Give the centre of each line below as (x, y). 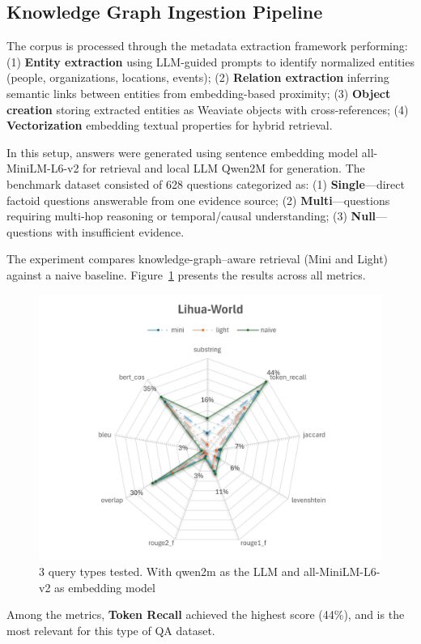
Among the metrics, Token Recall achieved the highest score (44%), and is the (206, 614)
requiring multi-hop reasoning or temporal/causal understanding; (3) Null (191, 216)
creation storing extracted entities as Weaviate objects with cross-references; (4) (208, 109)
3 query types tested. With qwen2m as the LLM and (170, 571)
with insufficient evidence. (120, 231)
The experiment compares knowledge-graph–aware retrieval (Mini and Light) (198, 259)
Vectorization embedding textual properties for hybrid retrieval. (170, 125)
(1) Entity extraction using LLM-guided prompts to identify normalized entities (210, 61)
